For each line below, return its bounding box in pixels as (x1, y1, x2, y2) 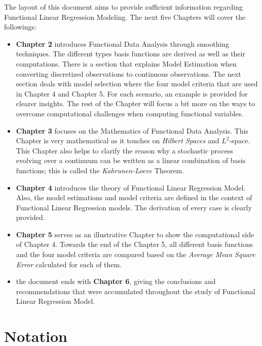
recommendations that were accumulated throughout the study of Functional (16, 286, 255, 296)
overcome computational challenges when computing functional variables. (16, 108, 244, 118)
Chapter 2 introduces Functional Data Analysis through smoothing (16, 38, 230, 49)
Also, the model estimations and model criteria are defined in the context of (16, 192, 252, 203)
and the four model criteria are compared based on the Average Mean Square (16, 249, 255, 260)
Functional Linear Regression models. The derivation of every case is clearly (16, 202, 252, 212)
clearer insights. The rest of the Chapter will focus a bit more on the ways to (16, 98, 255, 109)
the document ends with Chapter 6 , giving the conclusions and (16, 276, 216, 287)
